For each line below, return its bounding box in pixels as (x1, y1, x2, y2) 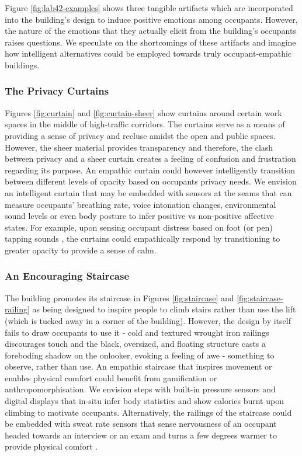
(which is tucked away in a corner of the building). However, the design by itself (5, 314, 291, 326)
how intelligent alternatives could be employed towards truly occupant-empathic (5, 47, 292, 60)
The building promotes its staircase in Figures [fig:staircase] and (5, 291, 234, 304)
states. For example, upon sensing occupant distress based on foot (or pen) (5, 221, 273, 233)
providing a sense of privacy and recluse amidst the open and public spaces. (5, 129, 276, 141)
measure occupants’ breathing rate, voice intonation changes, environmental (5, 198, 276, 210)
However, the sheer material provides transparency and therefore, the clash (5, 141, 273, 153)
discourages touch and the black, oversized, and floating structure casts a (5, 337, 266, 350)
